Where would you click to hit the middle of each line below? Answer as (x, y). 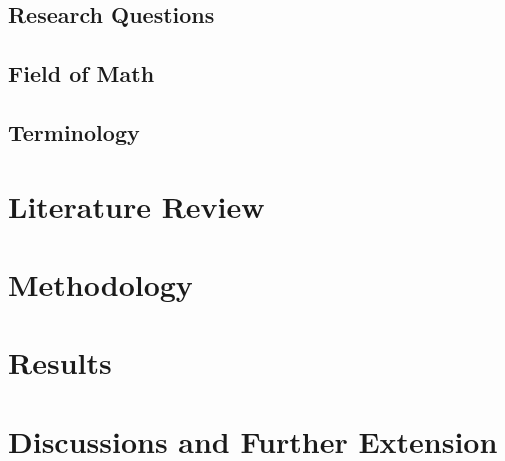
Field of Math (81, 73)
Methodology (100, 283)
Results (60, 362)
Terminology (74, 131)
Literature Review (136, 205)
